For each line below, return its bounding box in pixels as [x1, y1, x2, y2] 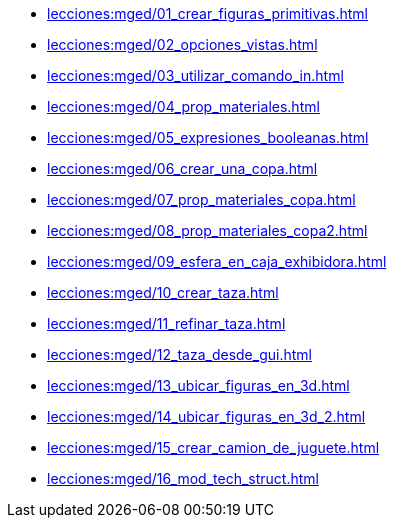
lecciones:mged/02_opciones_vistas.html [47, 36, 318, 53]
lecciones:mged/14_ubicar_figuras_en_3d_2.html [47, 408, 366, 425]
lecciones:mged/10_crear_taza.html [47, 284, 279, 301]
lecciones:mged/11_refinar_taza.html [47, 315, 286, 332]
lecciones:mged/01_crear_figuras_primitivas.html [47, 5, 368, 22]
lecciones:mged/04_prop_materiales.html [47, 98, 320, 115]
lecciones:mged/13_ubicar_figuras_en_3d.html [47, 377, 350, 394]
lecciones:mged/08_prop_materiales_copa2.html [47, 222, 368, 239]
